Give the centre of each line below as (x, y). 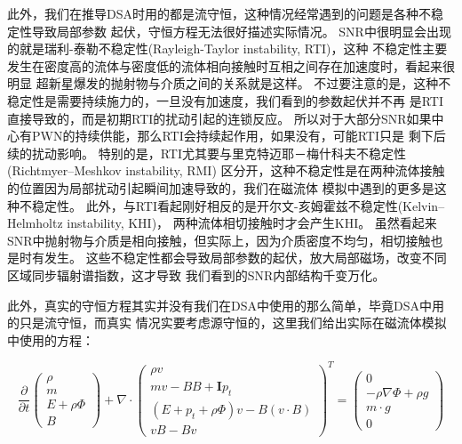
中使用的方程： (51, 339)
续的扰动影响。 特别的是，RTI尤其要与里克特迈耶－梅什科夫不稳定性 (207, 153)
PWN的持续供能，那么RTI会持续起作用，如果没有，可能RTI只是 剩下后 (239, 136)
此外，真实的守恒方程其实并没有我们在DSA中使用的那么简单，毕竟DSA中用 (226, 305)
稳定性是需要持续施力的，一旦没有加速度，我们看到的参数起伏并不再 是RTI (225, 100)
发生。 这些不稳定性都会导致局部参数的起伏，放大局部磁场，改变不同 (245, 258)
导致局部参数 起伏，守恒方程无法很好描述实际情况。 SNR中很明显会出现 (241, 31)
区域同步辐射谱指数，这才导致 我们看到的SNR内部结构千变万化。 (196, 274)
